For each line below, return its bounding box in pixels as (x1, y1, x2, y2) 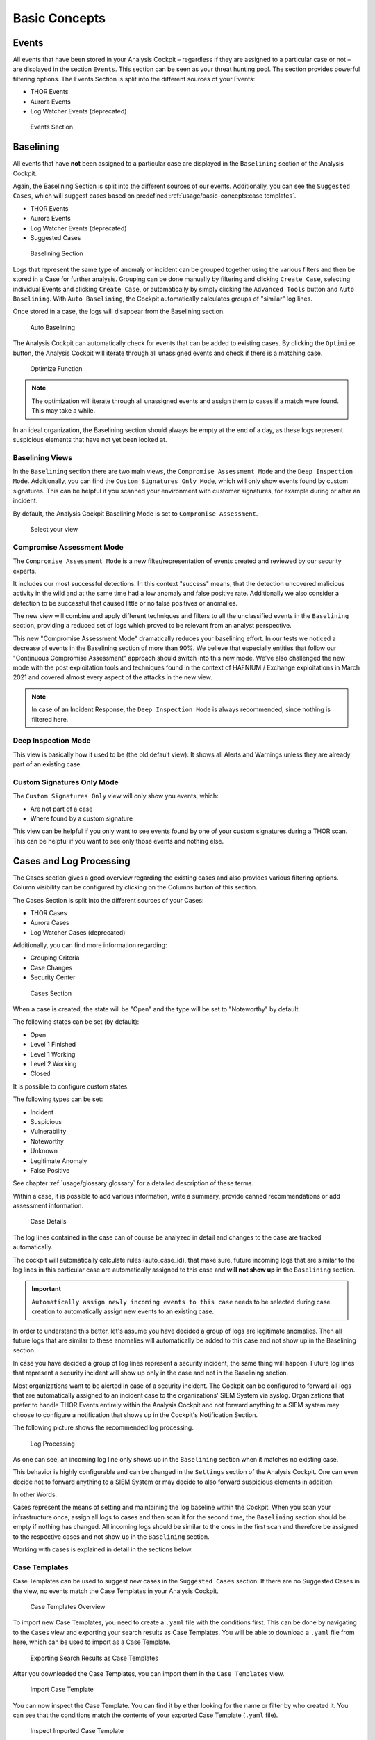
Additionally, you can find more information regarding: (12, 941, 167, 949)
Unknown (30, 1147, 58, 1155)
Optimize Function (30, 364, 83, 372)
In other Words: (12, 1490, 58, 1499)
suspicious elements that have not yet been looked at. (12, 435, 167, 443)
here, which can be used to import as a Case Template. (12, 1638, 171, 1646)
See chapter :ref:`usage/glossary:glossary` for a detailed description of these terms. (12, 1179, 254, 1187)
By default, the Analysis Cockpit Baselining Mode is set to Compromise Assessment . (12, 509, 258, 518)
